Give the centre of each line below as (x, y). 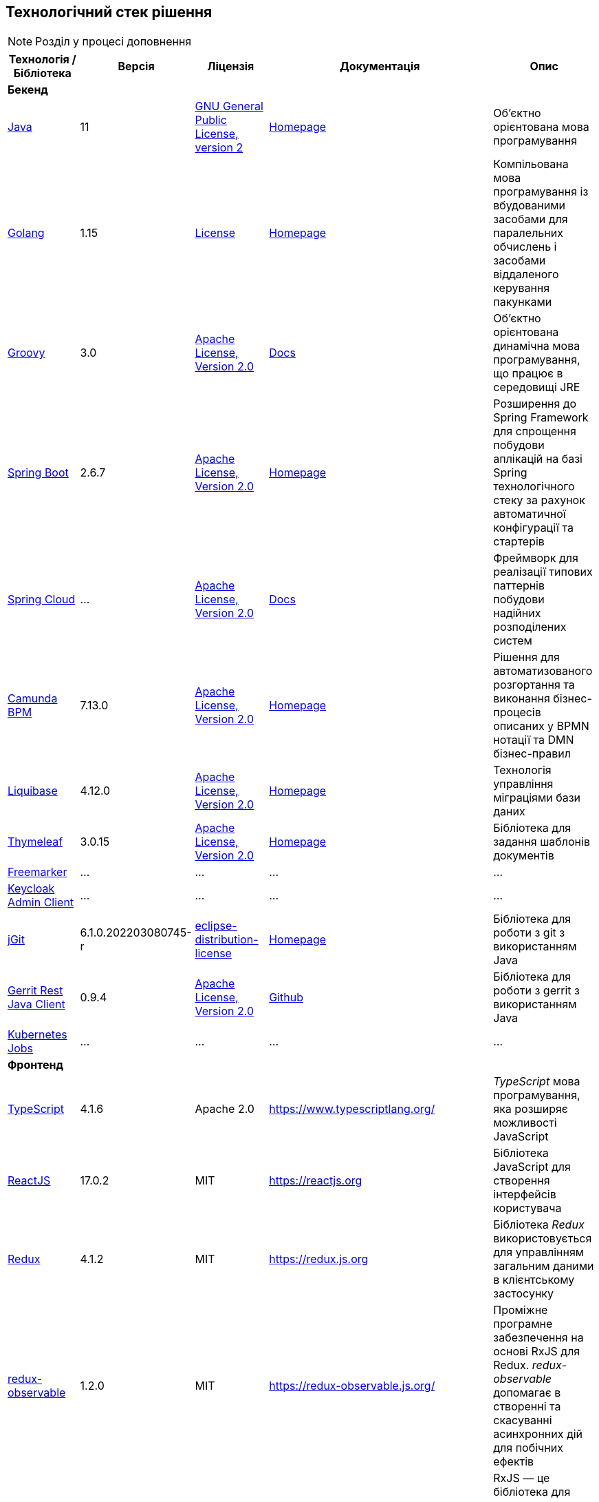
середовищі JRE (537, 387)
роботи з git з (529, 933)
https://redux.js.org (319, 1259)
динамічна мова (537, 346)
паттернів (519, 586)
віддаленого (526, 274)
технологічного (534, 487)
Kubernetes (37, 1035)
